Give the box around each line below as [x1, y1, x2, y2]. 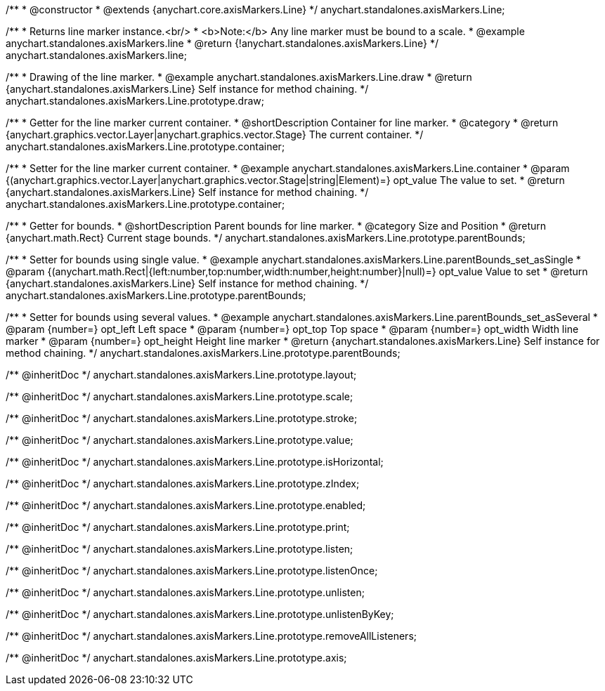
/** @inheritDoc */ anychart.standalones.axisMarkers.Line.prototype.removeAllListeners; [6, 630, 417, 642]
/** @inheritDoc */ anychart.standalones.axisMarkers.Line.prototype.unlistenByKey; [6, 608, 394, 620]
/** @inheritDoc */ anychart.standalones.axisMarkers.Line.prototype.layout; [6, 369, 357, 381]
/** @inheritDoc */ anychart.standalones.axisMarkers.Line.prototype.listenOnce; [6, 565, 378, 577]
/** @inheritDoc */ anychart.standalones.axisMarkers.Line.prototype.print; [6, 521, 350, 533]
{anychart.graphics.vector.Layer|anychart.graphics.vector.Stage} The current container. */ [6, 129, 424, 140]
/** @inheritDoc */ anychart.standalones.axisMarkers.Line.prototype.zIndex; [6, 478, 360, 489]
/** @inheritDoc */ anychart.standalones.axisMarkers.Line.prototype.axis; [6, 652, 347, 664]
